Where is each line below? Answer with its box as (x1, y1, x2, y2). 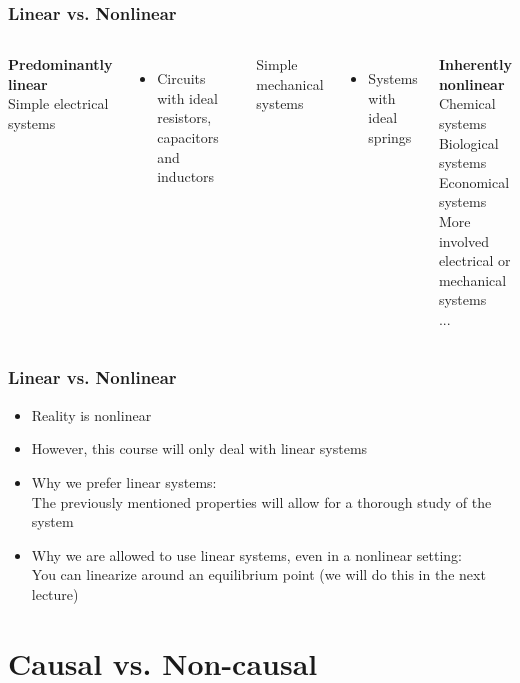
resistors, (157, 107, 212, 128)
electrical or (438, 250, 511, 271)
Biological (438, 132, 499, 153)
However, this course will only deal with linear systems (31, 438, 368, 459)
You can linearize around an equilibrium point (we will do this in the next (31, 564, 486, 585)
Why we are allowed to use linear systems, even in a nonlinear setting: (31, 544, 462, 565)
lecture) (31, 583, 79, 604)
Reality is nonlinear (31, 404, 152, 425)
